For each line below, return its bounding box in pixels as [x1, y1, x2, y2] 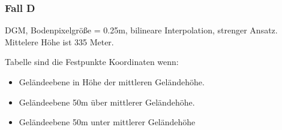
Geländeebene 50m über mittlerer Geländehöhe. [19, 95, 195, 108]
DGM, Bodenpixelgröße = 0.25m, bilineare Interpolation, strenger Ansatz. [5, 24, 278, 36]
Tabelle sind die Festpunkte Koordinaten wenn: [5, 55, 179, 68]
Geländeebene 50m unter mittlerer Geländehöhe [19, 116, 196, 128]
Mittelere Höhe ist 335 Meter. [5, 35, 114, 48]
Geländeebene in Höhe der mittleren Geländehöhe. [19, 76, 205, 88]
